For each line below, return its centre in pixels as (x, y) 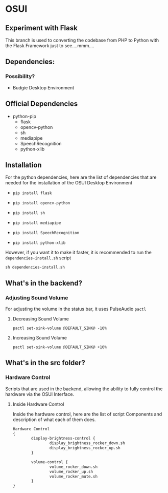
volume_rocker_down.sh (74, 467)
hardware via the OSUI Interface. (40, 394)
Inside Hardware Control (38, 404)
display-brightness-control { (63, 439)
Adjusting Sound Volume (37, 297)
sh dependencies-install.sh (35, 268)
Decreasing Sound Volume (41, 319)
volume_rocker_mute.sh (74, 476)
